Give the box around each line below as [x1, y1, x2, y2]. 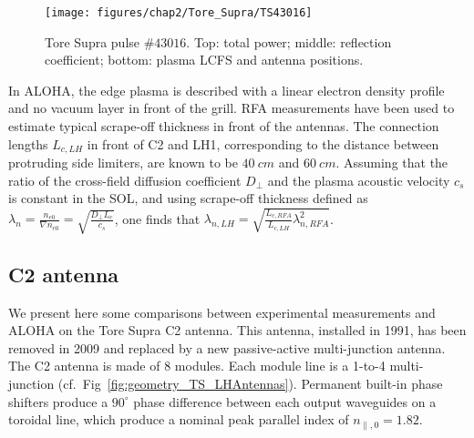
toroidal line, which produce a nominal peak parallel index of [8, 410, 349, 429]
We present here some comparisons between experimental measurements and [8, 302, 436, 321]
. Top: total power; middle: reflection [186, 32, 392, 51]
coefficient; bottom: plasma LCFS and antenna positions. [45, 50, 364, 69]
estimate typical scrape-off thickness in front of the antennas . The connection [8, 117, 439, 136]
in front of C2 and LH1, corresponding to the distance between [87, 134, 439, 153]
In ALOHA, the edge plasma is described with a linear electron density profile [8, 80, 445, 99]
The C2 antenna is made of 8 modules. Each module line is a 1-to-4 [8, 356, 386, 375]
